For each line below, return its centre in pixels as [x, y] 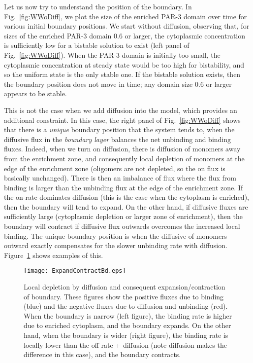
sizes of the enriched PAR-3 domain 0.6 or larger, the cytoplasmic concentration [125, 35]
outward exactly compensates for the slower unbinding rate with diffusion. [116, 245]
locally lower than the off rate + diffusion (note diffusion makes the [125, 345]
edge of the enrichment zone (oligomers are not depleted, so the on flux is [115, 168]
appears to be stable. [35, 93]
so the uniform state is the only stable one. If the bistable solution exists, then [122, 74]
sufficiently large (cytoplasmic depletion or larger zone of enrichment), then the [123, 216]
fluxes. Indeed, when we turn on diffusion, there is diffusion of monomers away [122, 149]
